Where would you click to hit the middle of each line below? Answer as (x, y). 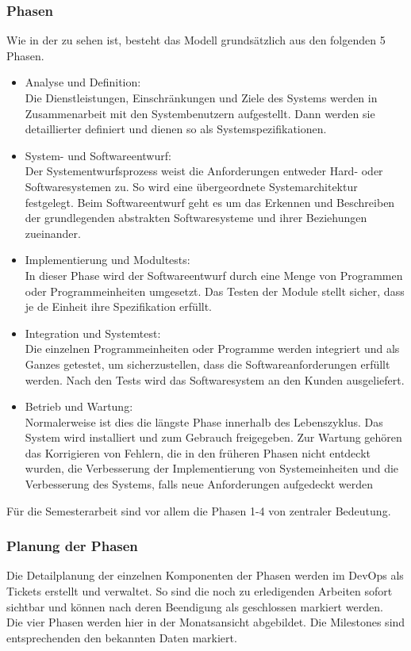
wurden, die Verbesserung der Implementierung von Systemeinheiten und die (212, 468)
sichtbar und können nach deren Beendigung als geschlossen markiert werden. (195, 606)
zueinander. (53, 233)
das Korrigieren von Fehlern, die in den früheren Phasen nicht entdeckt (198, 452)
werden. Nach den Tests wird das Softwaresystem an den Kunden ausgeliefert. (215, 379)
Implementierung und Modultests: (108, 260)
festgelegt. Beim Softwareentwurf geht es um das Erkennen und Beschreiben (210, 202)
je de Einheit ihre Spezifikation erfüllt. (119, 306)
